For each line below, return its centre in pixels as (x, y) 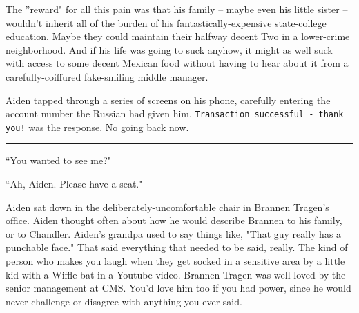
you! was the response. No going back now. (97, 127)
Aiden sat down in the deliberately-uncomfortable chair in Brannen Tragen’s (167, 206)
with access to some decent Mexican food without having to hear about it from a (177, 63)
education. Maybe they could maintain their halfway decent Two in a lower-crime (178, 36)
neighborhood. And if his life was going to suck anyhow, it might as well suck (169, 49)
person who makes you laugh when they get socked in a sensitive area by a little (175, 261)
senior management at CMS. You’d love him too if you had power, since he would (178, 288)
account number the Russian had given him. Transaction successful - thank (175, 113)
